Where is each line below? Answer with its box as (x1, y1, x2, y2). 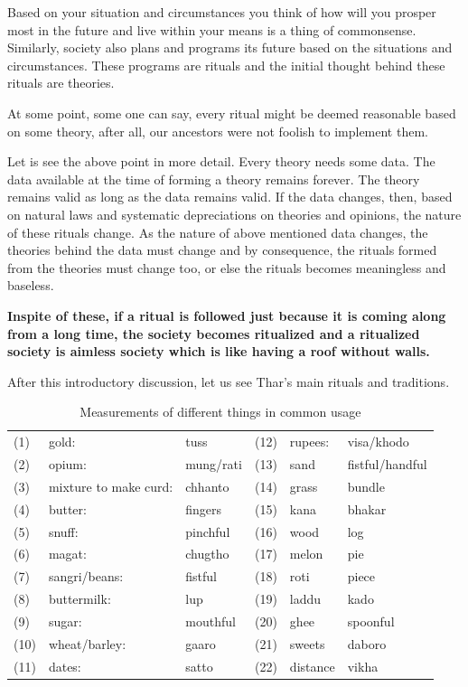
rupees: (289, 432, 330, 451)
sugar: (48, 611, 82, 630)
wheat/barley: (48, 634, 126, 653)
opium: (48, 454, 87, 473)
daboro (347, 634, 387, 653)
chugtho (185, 544, 229, 563)
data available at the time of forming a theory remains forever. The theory (7, 169, 420, 188)
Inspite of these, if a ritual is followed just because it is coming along (7, 306, 446, 325)
